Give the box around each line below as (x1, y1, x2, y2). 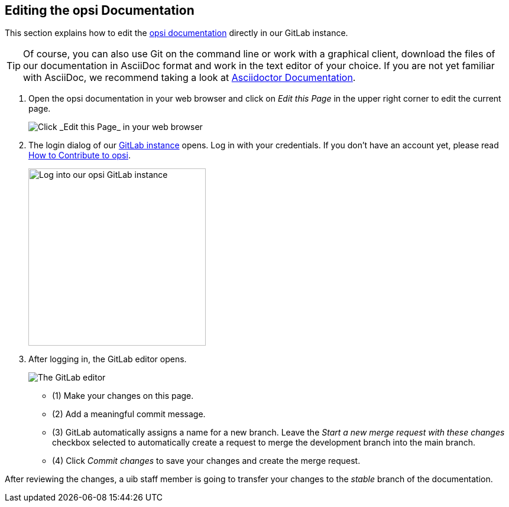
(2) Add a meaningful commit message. (52, 409, 206, 420)
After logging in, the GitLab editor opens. (28, 354, 187, 365)
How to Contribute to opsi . (28, 150, 131, 161)
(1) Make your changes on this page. (52, 391, 194, 401)
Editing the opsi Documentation (5, 3, 194, 18)
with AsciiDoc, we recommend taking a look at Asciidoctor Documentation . (23, 71, 356, 84)
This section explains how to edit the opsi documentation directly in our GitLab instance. (5, 28, 348, 38)
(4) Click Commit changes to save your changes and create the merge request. (52, 456, 361, 466)
